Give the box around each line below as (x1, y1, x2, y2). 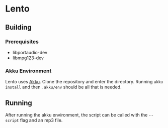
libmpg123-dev (12, 55, 44, 61)
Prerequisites (5, 38, 39, 45)
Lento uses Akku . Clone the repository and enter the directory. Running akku (5, 79, 163, 85)
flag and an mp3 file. (20, 117, 63, 123)
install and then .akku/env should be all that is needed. (5, 84, 122, 90)
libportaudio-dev (12, 49, 48, 55)
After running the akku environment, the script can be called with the (5, 111, 148, 118)
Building (5, 23, 32, 32)
